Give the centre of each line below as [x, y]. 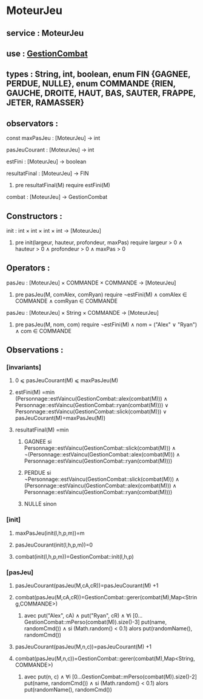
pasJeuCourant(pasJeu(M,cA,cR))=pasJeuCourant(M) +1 [87, 586]
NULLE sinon [40, 504]
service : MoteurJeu [45, 33]
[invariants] [24, 367]
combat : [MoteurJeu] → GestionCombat [57, 197]
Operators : [28, 268]
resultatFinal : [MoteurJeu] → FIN [48, 173]
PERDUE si [38, 473]
